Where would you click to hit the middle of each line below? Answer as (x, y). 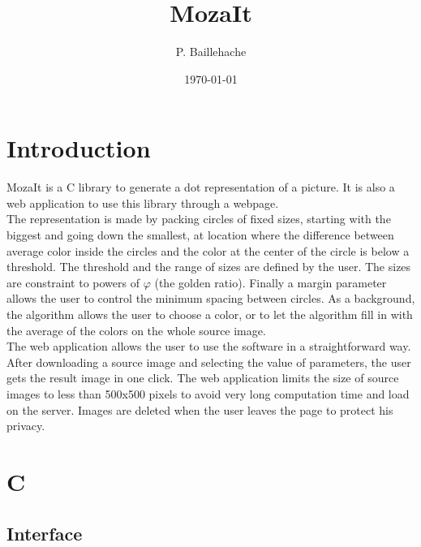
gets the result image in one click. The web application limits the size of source (203, 378)
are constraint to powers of (73, 282)
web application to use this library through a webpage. (143, 202)
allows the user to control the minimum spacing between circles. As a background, (211, 298)
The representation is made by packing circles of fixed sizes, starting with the (199, 219)
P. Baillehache (211, 52)
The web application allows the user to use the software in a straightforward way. (209, 346)
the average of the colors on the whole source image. (136, 330)
